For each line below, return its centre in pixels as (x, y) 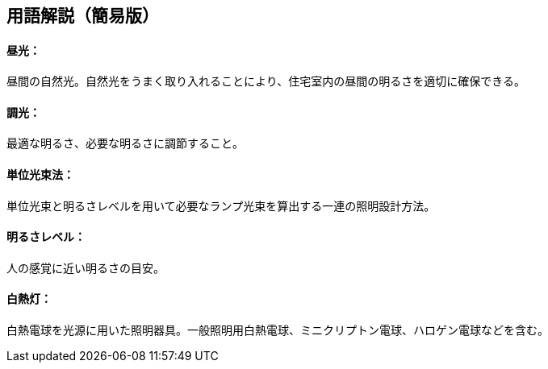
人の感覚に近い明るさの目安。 (86, 267)
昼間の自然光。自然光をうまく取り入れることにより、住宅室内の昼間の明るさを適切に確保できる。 (266, 81)
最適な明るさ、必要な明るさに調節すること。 (125, 143)
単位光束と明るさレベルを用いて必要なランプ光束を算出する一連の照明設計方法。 (221, 205)
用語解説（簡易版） (83, 16)
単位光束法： (40, 175)
